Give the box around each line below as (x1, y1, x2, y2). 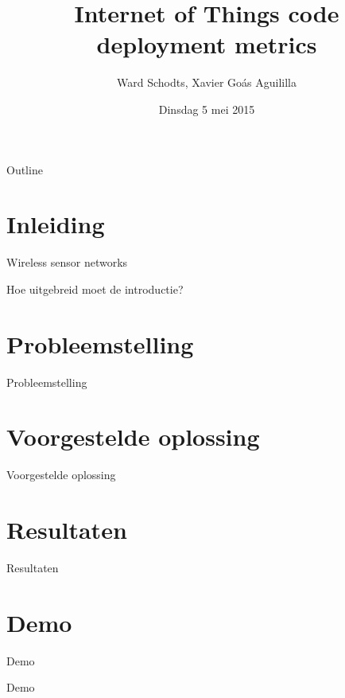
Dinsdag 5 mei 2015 (158, 100, 255, 117)
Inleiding (6, 208, 105, 240)
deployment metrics (96, 28, 317, 60)
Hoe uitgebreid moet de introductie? (6, 280, 184, 297)
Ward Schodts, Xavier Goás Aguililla (117, 74, 297, 91)
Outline (6, 161, 43, 177)
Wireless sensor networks (6, 254, 128, 271)
